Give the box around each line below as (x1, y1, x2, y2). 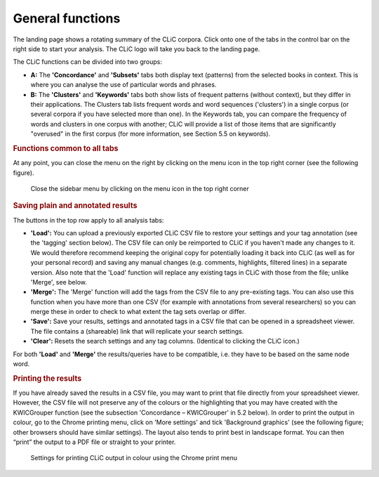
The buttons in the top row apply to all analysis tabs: (13, 216, 164, 224)
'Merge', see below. (30, 277, 87, 286)
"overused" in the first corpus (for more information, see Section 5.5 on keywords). (30, 130, 270, 138)
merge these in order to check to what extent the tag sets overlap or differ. (30, 308, 246, 316)
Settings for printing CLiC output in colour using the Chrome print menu (30, 454, 238, 462)
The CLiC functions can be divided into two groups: (13, 58, 163, 66)
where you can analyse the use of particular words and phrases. (30, 81, 217, 89)
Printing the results (13, 373, 82, 383)
